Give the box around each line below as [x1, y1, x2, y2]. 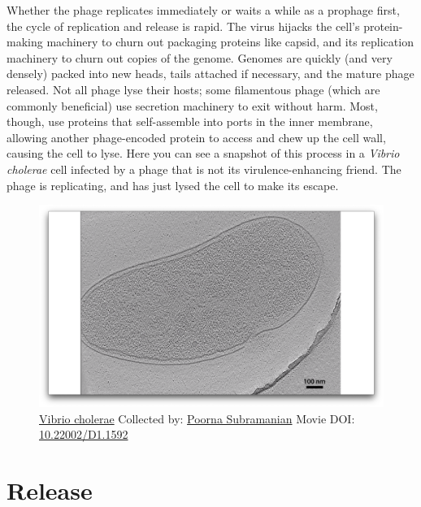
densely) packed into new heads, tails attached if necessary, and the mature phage [7, 65, 414, 82]
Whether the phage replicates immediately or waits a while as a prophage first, [7, 2, 400, 18]
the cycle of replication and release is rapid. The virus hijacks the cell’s [7, 17, 360, 34]
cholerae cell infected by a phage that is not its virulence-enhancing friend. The [7, 160, 401, 177]
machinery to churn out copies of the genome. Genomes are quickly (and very [7, 49, 393, 66]
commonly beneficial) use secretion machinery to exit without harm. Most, [7, 97, 378, 114]
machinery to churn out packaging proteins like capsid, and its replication [46, 33, 414, 50]
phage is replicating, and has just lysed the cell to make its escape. [7, 176, 339, 193]
